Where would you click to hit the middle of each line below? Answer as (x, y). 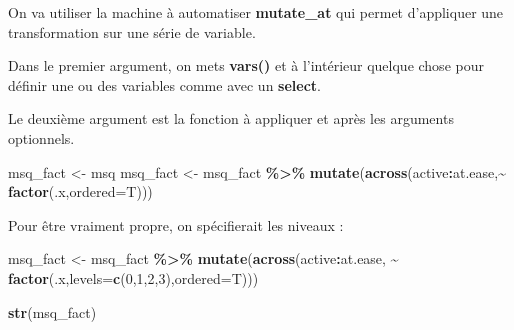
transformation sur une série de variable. (132, 31)
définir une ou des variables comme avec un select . (164, 84)
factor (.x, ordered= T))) (80, 191)
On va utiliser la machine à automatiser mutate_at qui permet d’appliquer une (256, 12)
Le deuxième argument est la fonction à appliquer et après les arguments (231, 118)
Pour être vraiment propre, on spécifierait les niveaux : (176, 224)
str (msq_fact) (52, 311)
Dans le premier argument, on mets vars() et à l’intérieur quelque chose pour (246, 65)
